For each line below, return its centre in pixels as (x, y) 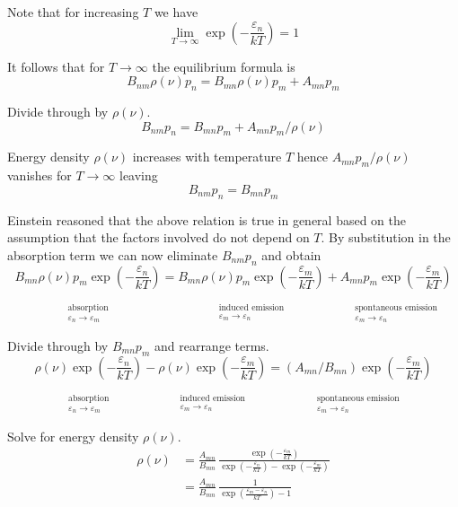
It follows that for (56, 66)
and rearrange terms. (211, 345)
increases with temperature (207, 157)
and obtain (291, 254)
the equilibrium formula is (224, 66)
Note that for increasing (73, 12)
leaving (139, 175)
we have (176, 12)
